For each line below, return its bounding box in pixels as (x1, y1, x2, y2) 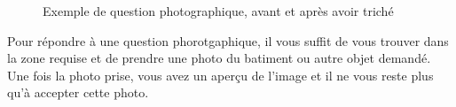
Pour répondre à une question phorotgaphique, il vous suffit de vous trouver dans (7, 31, 449, 50)
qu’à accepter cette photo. (7, 83, 149, 102)
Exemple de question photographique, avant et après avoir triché (43, 2, 394, 19)
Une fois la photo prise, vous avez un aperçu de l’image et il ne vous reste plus (7, 65, 434, 84)
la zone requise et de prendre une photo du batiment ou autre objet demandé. (7, 49, 431, 67)
